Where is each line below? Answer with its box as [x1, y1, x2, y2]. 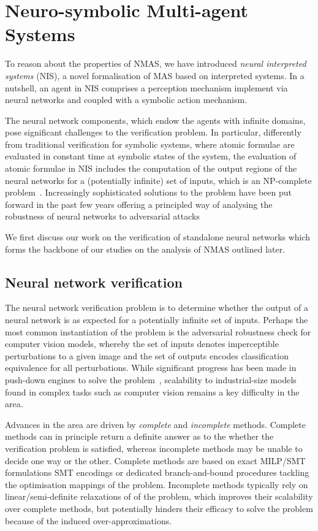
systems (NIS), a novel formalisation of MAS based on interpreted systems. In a [5, 69, 305, 82]
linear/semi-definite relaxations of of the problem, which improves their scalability [5, 490, 313, 503]
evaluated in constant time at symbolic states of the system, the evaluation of [5, 150, 297, 162]
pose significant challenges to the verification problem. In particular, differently [5, 126, 301, 139]
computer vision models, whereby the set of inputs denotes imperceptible [5, 337, 279, 350]
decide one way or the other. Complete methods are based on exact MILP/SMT [5, 454, 306, 467]
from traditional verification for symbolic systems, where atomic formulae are [5, 137, 295, 150]
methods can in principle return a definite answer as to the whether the [5, 430, 274, 443]
